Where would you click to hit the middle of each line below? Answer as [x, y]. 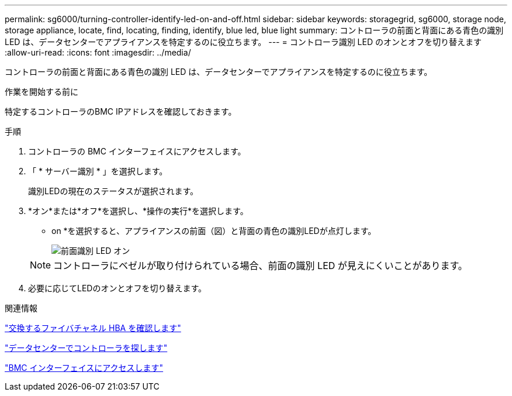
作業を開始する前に [41, 92]
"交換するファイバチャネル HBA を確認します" [93, 328]
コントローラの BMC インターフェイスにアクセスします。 [137, 151]
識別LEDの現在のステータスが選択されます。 [113, 191]
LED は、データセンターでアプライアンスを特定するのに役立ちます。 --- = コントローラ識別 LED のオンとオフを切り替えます [243, 42]
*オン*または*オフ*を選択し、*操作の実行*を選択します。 [138, 211]
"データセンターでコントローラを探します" [86, 348]
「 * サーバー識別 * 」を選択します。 [98, 171]
